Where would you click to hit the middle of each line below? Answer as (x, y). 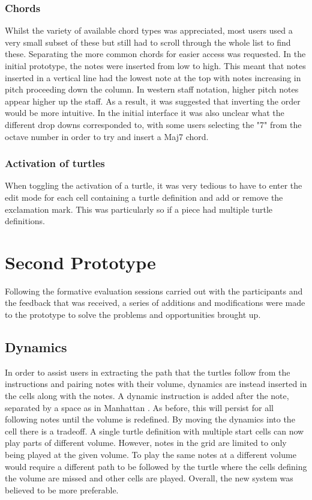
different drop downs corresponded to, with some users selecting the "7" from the (153, 124)
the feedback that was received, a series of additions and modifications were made (155, 303)
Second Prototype (80, 262)
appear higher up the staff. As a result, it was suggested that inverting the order (153, 101)
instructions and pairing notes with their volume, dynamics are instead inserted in (156, 384)
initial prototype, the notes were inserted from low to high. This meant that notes (155, 66)
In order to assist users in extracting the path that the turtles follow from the (148, 372)
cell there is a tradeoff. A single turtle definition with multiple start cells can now (154, 431)
